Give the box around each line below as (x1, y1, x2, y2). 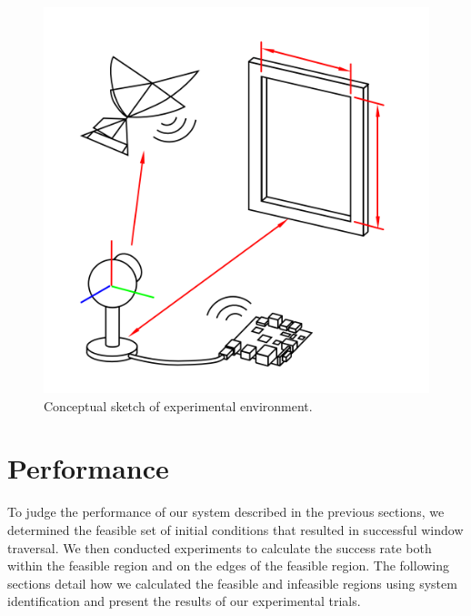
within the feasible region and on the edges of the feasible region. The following (7, 556, 450, 575)
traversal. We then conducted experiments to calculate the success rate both (7, 538, 432, 557)
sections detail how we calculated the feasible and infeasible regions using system (7, 573, 457, 592)
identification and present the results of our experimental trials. (7, 591, 361, 611)
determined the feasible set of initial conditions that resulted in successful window (7, 520, 464, 539)
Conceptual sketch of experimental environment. (44, 396, 313, 415)
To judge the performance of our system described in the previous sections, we (7, 502, 445, 521)
